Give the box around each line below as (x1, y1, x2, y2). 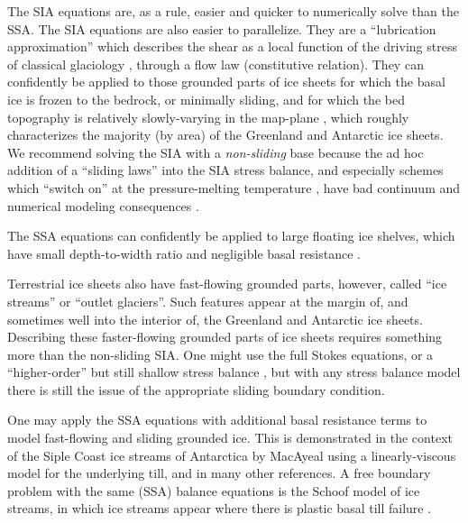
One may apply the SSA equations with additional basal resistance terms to (7, 410, 427, 429)
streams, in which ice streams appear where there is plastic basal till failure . (7, 499, 432, 518)
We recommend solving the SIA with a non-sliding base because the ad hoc (7, 142, 424, 161)
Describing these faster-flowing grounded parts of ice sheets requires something (7, 327, 443, 346)
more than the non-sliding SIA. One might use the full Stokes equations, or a (7, 344, 434, 363)
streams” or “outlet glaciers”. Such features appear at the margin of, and (7, 291, 408, 310)
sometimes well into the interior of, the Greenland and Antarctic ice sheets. (7, 309, 423, 328)
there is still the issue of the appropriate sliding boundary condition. (7, 380, 385, 399)
